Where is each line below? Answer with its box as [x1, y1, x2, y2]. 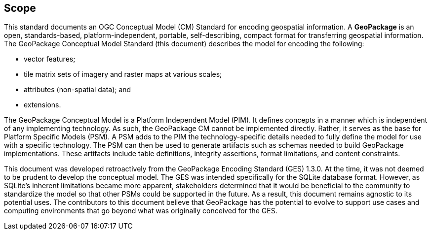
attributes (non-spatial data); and [24, 85, 131, 94]
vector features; [24, 55, 76, 64]
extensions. [24, 100, 61, 109]
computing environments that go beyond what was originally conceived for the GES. [4, 206, 277, 215]
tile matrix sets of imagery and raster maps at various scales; [24, 70, 222, 79]
